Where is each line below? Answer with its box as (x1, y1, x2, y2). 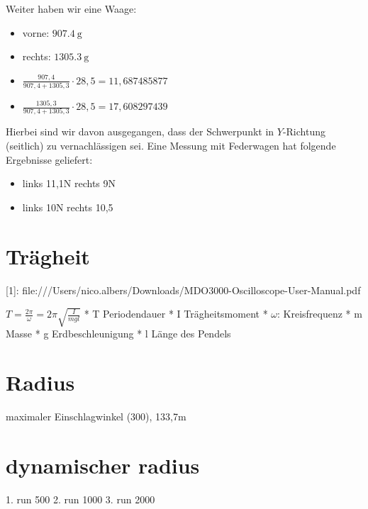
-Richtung (282, 124, 325, 139)
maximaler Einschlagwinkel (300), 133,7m (6, 409, 186, 424)
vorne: (22, 25, 50, 40)
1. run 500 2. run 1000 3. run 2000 (6, 491, 155, 506)
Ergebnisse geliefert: (6, 152, 93, 167)
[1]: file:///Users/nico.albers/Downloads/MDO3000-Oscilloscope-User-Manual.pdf (6, 282, 361, 297)
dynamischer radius (6, 450, 200, 479)
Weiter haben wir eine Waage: (6, 1, 137, 16)
